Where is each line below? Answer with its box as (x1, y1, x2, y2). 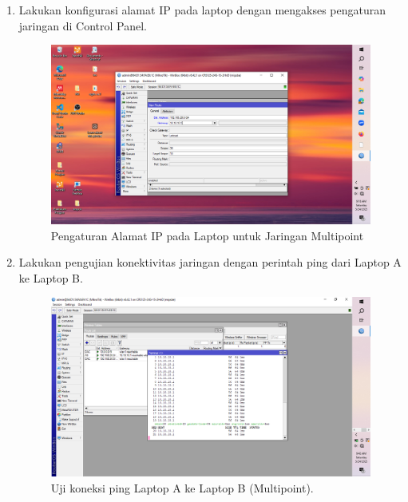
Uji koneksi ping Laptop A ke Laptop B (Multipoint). (50, 479, 314, 496)
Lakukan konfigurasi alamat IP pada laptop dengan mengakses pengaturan (18, 2, 386, 18)
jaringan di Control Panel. (18, 17, 147, 34)
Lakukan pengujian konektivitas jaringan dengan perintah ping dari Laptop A (18, 254, 402, 271)
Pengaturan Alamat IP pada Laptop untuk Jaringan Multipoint (50, 227, 364, 243)
